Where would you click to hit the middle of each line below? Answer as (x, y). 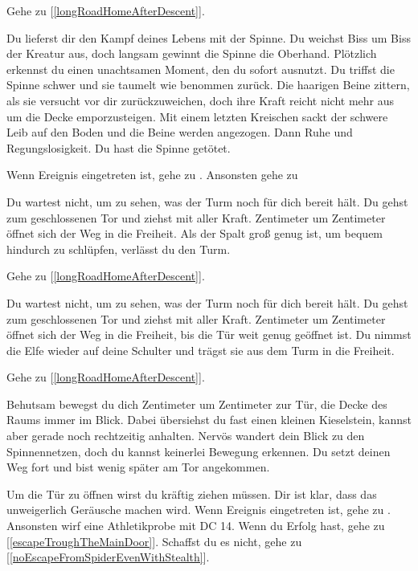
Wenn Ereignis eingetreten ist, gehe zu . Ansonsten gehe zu (152, 175)
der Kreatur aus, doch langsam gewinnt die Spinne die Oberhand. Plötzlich (192, 53)
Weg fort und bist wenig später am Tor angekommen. (138, 467)
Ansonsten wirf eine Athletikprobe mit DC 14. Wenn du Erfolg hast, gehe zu (196, 526)
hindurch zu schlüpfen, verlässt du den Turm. (119, 249)
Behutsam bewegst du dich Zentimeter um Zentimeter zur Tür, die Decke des (197, 404)
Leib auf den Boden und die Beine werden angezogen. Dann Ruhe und (180, 132)
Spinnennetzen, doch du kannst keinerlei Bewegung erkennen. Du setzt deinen (199, 451)
